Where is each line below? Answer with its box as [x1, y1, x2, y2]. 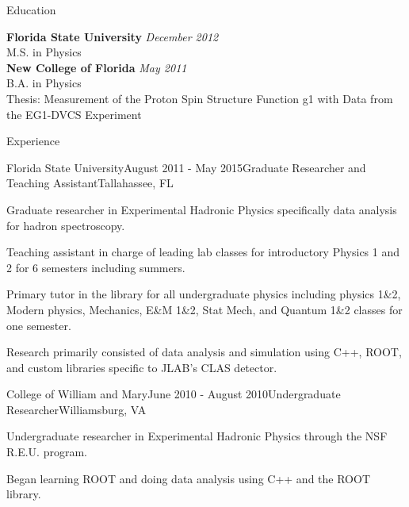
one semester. [6, 317, 71, 333]
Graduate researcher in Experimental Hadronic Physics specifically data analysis [6, 201, 397, 217]
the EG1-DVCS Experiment [6, 106, 142, 122]
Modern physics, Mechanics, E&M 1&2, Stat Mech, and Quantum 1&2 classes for [6, 301, 403, 317]
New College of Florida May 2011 [6, 59, 187, 75]
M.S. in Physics [6, 44, 82, 60]
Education [6, 2, 56, 17]
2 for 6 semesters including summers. [6, 259, 185, 275]
